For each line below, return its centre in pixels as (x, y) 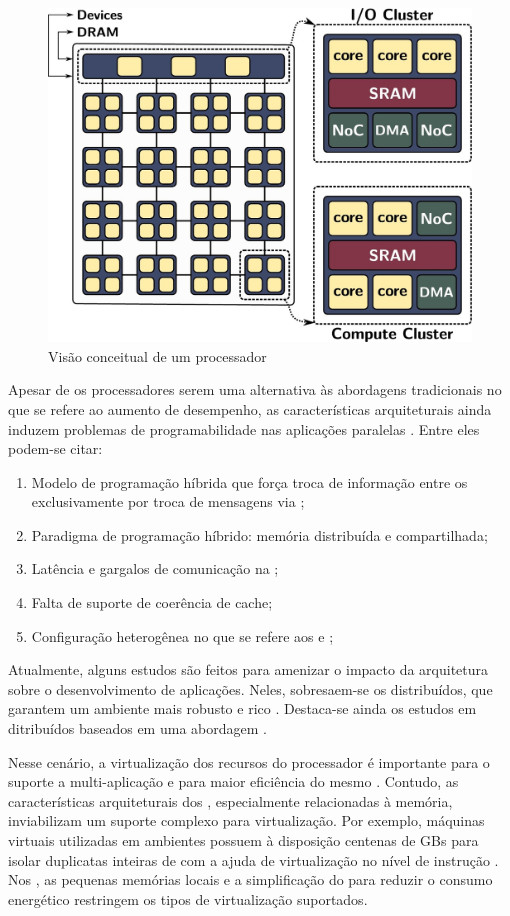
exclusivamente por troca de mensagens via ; (168, 501)
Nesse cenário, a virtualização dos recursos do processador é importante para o (249, 761)
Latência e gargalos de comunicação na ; (155, 568)
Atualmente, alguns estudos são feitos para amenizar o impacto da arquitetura (248, 669)
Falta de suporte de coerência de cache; (152, 602)
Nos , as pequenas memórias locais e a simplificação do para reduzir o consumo (250, 879)
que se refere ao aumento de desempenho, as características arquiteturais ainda (250, 408)
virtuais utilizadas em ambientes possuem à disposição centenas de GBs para (243, 840)
